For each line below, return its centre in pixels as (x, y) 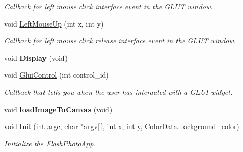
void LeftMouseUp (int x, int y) (54, 23)
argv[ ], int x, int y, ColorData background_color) (162, 126)
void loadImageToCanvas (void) (58, 109)
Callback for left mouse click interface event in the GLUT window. (108, 6)
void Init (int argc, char (41, 126)
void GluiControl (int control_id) (57, 75)
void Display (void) (36, 57)
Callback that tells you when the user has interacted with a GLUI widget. (118, 92)
